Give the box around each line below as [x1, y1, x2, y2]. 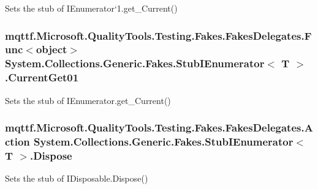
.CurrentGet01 [5, 70, 79, 85]
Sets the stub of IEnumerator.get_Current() [5, 94, 171, 106]
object [36, 42, 67, 57]
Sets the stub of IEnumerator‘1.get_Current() [5, 2, 178, 14]
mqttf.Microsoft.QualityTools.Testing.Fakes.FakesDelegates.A [5, 120, 313, 135]
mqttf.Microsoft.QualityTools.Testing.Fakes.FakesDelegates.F [5, 28, 312, 43]
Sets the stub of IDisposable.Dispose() [5, 172, 148, 185]
